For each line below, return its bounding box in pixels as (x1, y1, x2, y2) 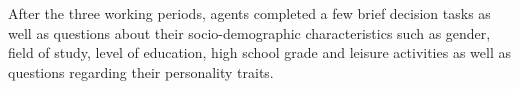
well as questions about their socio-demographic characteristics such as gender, (8, 22, 491, 43)
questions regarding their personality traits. (8, 61, 274, 82)
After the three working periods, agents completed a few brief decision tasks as (8, 3, 491, 23)
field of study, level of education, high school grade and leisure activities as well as (8, 42, 511, 63)
